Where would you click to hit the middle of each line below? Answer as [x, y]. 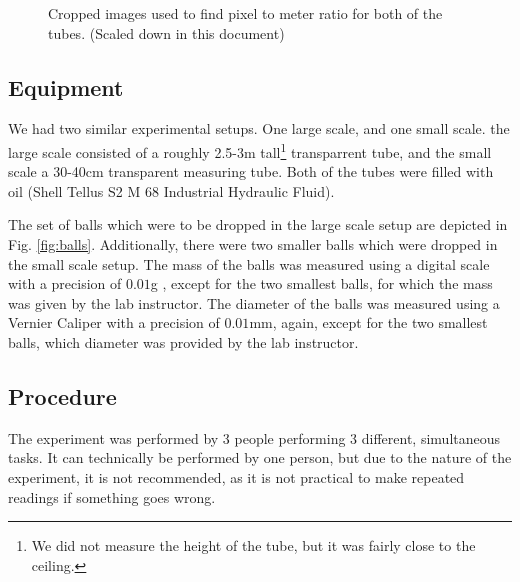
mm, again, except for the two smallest [368, 322]
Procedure [62, 395]
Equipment [66, 86]
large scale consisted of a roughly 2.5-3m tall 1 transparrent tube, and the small [250, 150]
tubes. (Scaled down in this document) [166, 32]
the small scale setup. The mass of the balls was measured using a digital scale [249, 263]
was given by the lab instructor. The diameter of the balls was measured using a [254, 302]
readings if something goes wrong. [112, 496]
